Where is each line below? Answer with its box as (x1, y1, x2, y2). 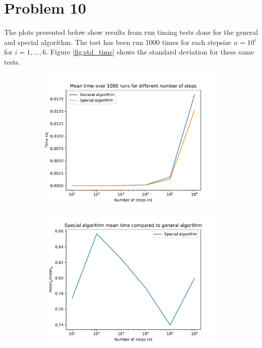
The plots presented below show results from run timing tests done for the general (4, 27, 258, 37)
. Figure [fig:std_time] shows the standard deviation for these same (46, 46, 254, 57)
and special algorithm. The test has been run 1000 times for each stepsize (4, 36, 232, 47)
